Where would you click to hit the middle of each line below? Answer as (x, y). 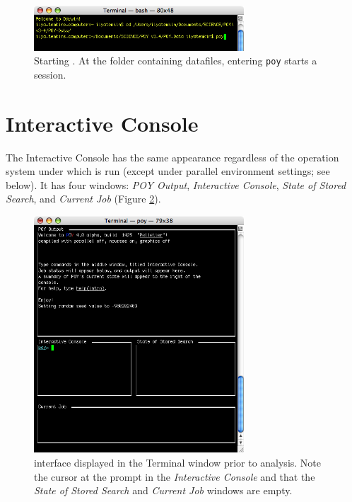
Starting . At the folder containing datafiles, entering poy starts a (176, 61)
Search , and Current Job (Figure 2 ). (83, 199)
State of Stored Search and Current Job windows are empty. (163, 490)
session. (50, 74)
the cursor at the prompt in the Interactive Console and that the (175, 476)
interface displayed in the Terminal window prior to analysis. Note (178, 463)
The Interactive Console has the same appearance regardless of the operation (172, 157)
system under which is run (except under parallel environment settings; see (168, 171)
